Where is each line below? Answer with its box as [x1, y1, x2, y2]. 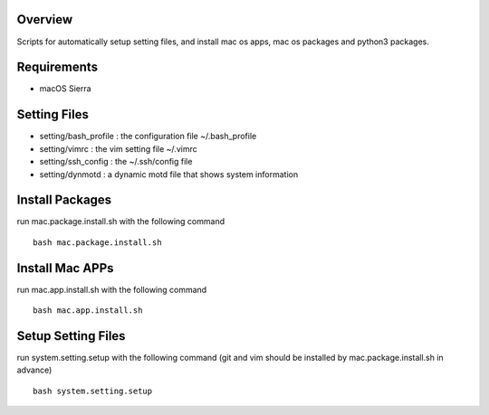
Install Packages [16, 193, 112, 208]
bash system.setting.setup [33, 385, 153, 396]
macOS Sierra [39, 83, 91, 94]
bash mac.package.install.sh [33, 237, 162, 248]
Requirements [16, 60, 99, 75]
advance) [16, 364, 53, 375]
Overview [16, 12, 73, 27]
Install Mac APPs [16, 260, 114, 276]
